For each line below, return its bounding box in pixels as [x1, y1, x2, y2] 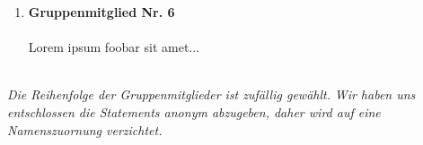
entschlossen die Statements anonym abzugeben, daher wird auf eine [7, 102, 381, 121]
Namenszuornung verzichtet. [7, 120, 163, 139]
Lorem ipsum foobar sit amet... [28, 38, 200, 56]
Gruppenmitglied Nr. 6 [28, 3, 175, 21]
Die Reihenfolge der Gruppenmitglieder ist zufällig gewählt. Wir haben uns [7, 85, 416, 104]
